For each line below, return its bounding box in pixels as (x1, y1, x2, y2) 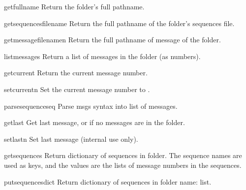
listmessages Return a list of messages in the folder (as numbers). (4, 51, 201, 61)
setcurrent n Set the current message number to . (4, 84, 150, 94)
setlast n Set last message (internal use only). (4, 133, 138, 144)
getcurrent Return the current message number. (4, 67, 148, 78)
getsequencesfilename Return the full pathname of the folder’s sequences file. (4, 18, 235, 28)
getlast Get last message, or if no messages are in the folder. (4, 117, 185, 127)
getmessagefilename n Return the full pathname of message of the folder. (4, 34, 221, 45)
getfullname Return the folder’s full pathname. (4, 1, 145, 11)
